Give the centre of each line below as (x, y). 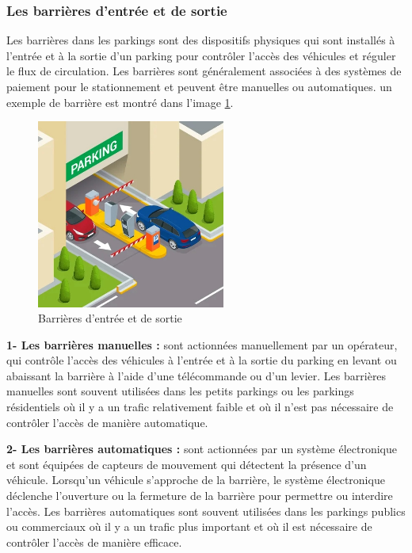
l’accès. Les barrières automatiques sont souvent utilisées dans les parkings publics (206, 511)
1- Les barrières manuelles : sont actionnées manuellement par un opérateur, (202, 344)
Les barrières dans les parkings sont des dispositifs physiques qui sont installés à (201, 40)
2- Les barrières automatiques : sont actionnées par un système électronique (202, 449)
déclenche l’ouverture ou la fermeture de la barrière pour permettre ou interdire (200, 496)
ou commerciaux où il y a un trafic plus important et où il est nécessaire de (189, 526)
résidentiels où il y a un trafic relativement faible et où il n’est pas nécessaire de (200, 407)
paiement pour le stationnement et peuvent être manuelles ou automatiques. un (199, 86)
